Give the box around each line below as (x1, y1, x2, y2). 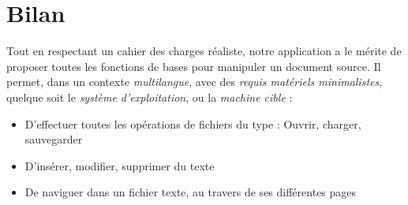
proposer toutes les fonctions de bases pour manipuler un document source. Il (6, 58, 381, 74)
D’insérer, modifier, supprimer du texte (24, 157, 215, 173)
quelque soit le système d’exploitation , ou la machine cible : (6, 88, 293, 105)
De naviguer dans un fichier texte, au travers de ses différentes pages (24, 184, 357, 200)
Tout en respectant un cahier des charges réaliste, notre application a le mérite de (6, 43, 402, 59)
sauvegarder (24, 131, 83, 147)
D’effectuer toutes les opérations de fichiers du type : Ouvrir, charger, (24, 115, 361, 132)
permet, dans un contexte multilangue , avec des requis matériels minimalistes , (6, 73, 383, 90)
